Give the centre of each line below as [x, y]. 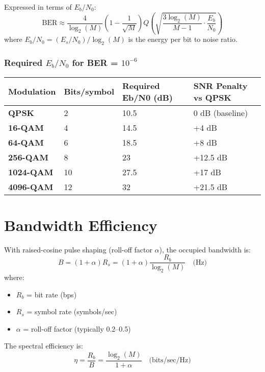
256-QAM [28, 157]
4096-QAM [31, 187]
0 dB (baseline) [221, 112]
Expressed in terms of [38, 7]
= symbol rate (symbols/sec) [72, 311]
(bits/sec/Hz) [170, 361]
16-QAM [26, 127]
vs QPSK [212, 97]
